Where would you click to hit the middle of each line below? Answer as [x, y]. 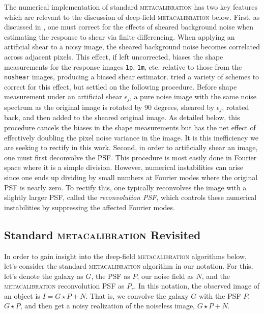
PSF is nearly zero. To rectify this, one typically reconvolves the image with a [125, 187]
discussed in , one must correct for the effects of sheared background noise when [129, 27]
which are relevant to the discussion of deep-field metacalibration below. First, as [132, 17]
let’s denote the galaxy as [44, 276]
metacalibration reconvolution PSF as [64, 286]
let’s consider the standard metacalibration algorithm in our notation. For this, [129, 266]
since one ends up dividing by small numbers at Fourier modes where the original [131, 177]
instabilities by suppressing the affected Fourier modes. [90, 207]
